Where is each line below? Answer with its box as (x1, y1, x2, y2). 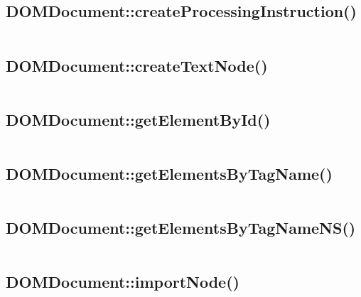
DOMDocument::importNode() (6, 271, 239, 293)
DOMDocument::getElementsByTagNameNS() (6, 217, 356, 239)
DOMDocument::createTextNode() (6, 54, 268, 76)
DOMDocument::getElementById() (6, 108, 271, 130)
